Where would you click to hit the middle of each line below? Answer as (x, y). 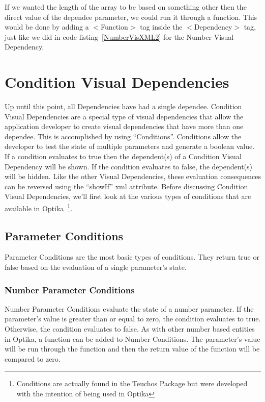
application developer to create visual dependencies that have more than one (124, 126)
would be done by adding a (47, 27)
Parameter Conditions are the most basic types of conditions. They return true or (132, 257)
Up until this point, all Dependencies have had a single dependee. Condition (123, 106)
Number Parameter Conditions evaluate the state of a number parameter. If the (129, 308)
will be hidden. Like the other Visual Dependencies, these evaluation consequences (133, 176)
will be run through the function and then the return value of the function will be (132, 349)
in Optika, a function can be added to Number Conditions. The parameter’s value (132, 338)
